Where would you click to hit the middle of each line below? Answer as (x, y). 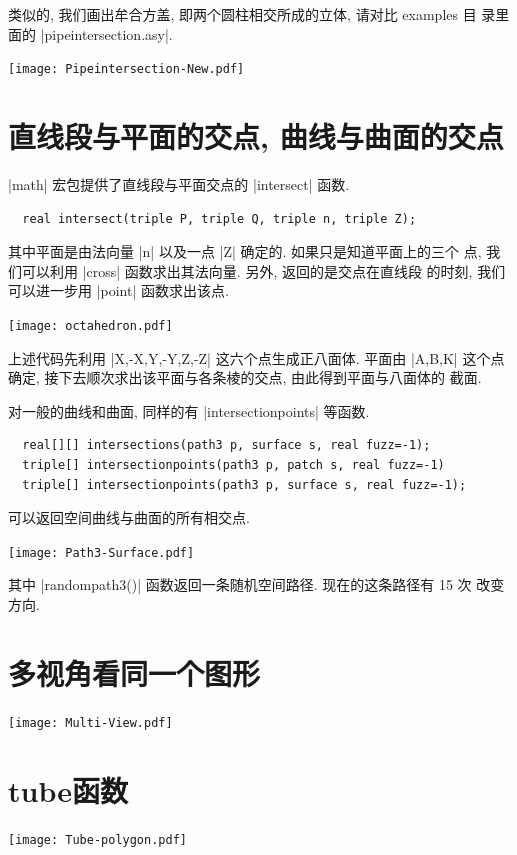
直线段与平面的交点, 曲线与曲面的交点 (256, 136)
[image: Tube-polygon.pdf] (97, 839)
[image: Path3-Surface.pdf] (101, 552)
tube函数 (68, 789)
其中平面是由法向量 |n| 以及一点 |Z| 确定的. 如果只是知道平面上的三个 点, (245, 251)
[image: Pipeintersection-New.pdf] (126, 69)
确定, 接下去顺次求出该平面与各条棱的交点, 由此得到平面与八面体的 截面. (245, 377)
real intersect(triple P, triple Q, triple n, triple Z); (219, 218)
